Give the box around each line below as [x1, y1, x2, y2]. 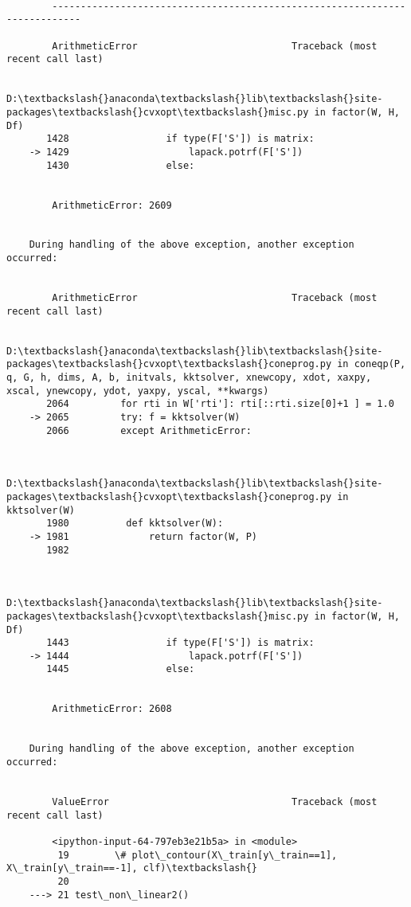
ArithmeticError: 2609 [52, 199, 172, 211]
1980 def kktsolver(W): [46, 518, 224, 530]
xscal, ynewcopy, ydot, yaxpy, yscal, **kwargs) [6, 385, 269, 397]
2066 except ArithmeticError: [46, 424, 252, 436]
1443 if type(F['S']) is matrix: [46, 637, 315, 649]
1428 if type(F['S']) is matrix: [46, 133, 315, 145]
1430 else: [46, 159, 195, 171]
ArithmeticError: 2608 [52, 703, 172, 715]
